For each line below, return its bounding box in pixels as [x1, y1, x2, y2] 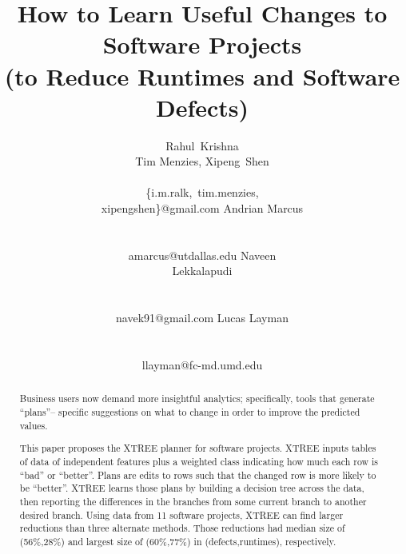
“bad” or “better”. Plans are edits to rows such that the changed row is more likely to [19, 468, 376, 481]
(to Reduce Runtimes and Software [4, 59, 400, 92]
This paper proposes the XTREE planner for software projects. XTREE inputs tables [19, 441, 376, 455]
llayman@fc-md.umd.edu [141, 357, 263, 373]
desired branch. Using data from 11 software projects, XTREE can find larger [19, 508, 344, 521]
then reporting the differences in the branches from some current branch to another [19, 494, 367, 508]
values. [19, 418, 48, 432]
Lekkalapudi [172, 262, 233, 279]
